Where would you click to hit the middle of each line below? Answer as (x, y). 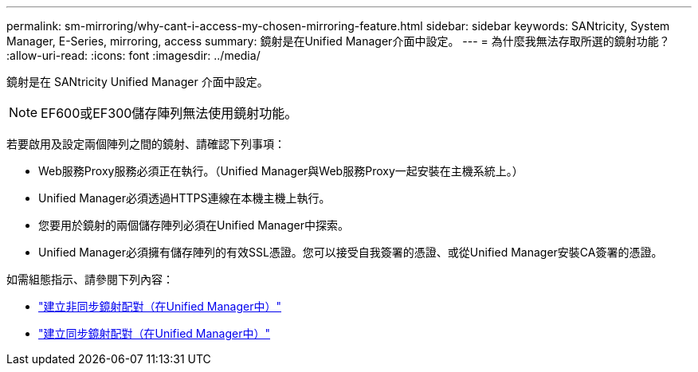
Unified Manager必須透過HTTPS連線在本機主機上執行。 (184, 198)
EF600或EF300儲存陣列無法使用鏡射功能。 (169, 113)
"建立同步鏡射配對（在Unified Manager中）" (155, 333)
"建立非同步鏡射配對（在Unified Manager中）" (160, 306)
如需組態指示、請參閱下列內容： (90, 279)
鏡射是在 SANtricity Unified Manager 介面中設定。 (137, 82)
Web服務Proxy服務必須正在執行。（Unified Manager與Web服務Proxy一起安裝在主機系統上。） (281, 171)
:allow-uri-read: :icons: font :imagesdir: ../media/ (133, 55)
